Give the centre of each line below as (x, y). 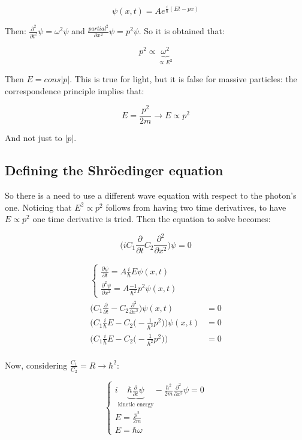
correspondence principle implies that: (75, 90)
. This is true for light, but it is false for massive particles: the (183, 78)
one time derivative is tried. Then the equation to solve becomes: (152, 219)
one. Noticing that (38, 207)
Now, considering (36, 365)
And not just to (34, 138)
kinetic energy (136, 404)
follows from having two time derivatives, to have (196, 207)
